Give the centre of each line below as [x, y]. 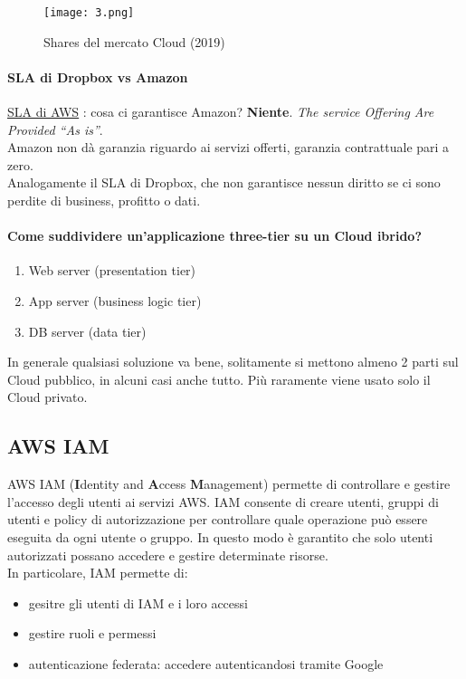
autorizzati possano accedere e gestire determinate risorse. [168, 555]
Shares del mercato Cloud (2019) [134, 41]
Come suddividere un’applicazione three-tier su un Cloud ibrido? [214, 236]
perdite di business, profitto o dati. [104, 201]
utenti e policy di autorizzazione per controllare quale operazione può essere [218, 519]
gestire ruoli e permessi [92, 633]
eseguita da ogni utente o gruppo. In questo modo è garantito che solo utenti [220, 536]
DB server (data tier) [87, 331]
